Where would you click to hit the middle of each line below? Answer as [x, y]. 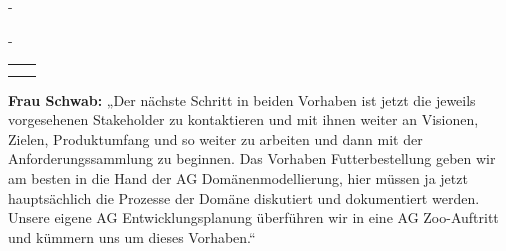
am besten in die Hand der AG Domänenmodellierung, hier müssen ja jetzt [238, 178]
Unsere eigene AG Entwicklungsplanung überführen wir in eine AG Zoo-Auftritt [253, 217]
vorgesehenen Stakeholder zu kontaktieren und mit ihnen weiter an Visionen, [243, 119]
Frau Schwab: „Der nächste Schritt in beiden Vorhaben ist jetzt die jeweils [242, 99]
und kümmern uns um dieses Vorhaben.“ [132, 236]
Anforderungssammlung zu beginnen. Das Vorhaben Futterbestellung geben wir [252, 158]
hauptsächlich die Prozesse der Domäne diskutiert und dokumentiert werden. [244, 197]
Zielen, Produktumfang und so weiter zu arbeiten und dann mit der [215, 138]
